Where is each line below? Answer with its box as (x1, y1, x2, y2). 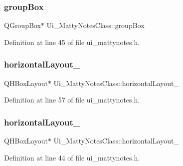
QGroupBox (4, 20, 41, 30)
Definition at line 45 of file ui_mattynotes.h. (4, 36, 140, 47)
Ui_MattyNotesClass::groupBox (46, 20, 145, 30)
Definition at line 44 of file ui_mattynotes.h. (4, 152, 140, 162)
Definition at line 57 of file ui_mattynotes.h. (4, 94, 140, 105)
